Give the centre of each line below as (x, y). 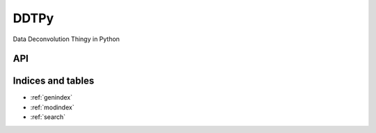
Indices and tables (54, 81)
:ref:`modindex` (52, 107)
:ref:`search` (48, 117)
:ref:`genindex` (52, 97)
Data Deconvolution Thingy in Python (66, 39)
